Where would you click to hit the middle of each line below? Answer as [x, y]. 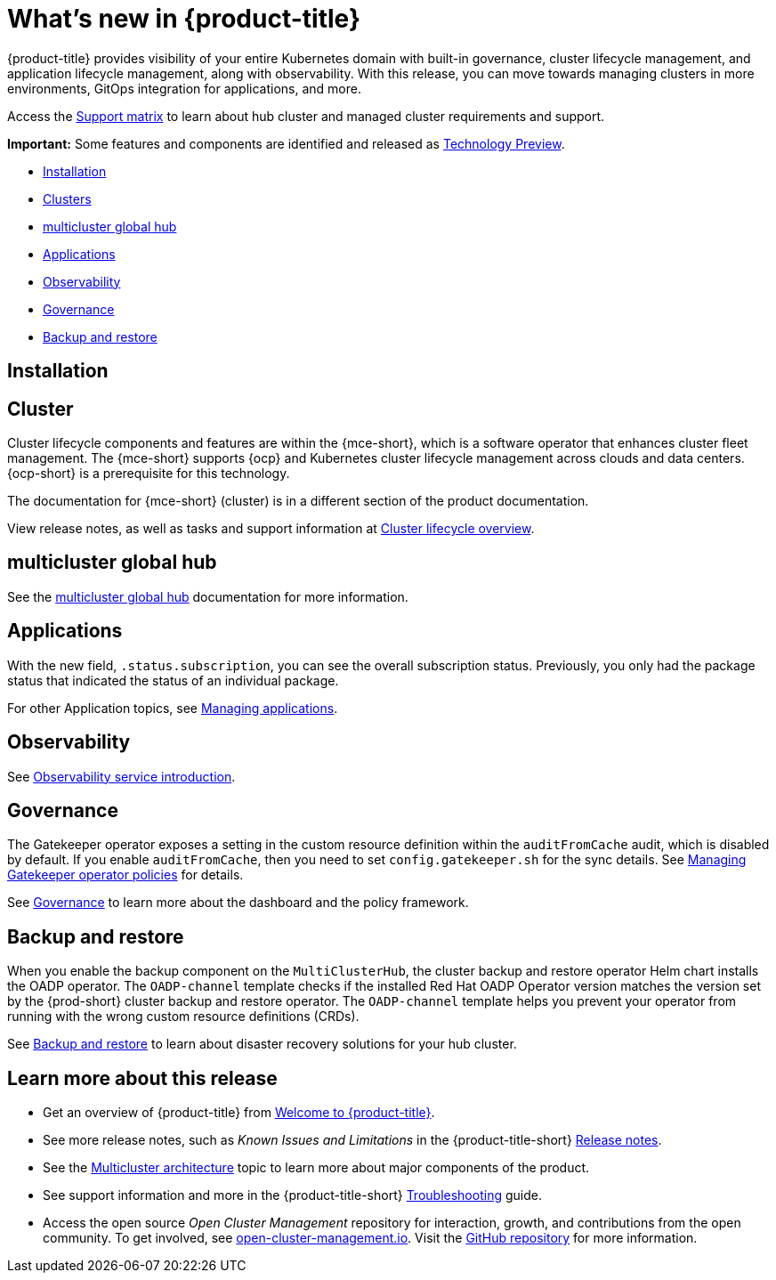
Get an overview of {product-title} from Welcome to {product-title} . [239, 1113]
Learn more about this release [142, 1078]
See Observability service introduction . [121, 776]
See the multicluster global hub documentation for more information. [208, 596]
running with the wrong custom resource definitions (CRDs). [183, 1017]
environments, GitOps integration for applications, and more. [184, 88]
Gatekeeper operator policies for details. [125, 875]
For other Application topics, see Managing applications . [173, 708]
